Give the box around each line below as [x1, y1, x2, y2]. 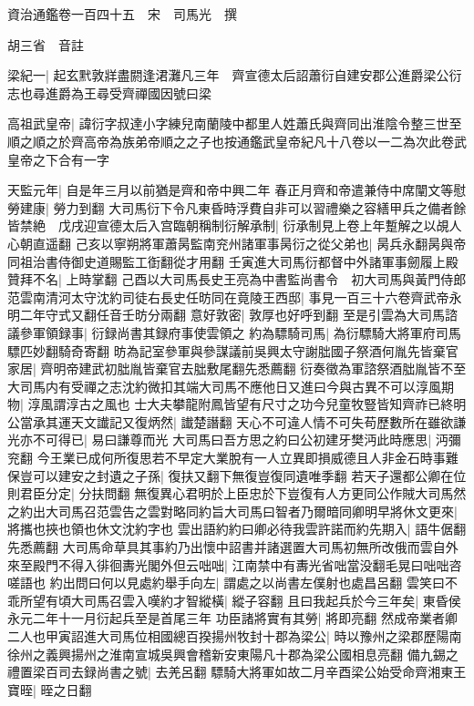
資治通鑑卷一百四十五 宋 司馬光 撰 [7, 5, 237, 23]
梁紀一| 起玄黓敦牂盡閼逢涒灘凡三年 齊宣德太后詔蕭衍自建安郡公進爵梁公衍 [7, 66, 462, 85]
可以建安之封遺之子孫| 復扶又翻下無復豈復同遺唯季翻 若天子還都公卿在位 [32, 466, 467, 485]
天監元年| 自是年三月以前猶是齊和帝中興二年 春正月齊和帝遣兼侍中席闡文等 [7, 180, 454, 200]
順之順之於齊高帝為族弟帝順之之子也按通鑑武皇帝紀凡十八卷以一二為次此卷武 [7, 131, 467, 150]
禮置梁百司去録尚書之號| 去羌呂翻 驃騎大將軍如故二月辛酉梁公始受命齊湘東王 [7, 662, 467, 681]
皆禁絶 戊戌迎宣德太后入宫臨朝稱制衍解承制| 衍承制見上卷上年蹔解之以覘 [7, 216, 449, 235]
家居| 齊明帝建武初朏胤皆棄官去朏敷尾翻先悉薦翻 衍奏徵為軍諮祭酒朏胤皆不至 [7, 359, 467, 378]
